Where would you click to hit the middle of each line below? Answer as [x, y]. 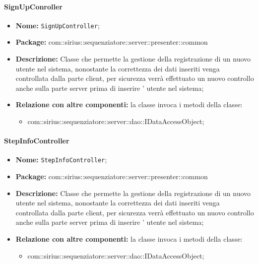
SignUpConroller [33, 6]
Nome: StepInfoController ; [61, 160]
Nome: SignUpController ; [58, 25]
